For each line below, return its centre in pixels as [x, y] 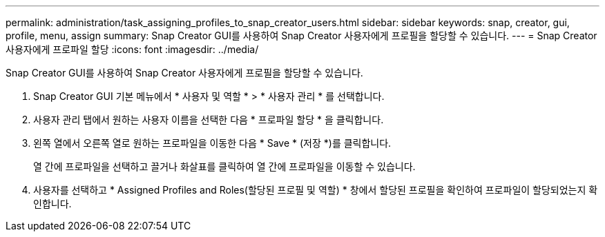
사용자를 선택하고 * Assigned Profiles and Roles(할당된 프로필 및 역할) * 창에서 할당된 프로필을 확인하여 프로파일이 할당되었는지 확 [316, 190]
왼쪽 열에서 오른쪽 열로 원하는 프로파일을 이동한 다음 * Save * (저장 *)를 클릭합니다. [212, 143]
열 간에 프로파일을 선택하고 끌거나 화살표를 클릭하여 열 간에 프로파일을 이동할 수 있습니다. [224, 166]
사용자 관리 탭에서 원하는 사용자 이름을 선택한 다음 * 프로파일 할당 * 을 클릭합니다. [209, 120]
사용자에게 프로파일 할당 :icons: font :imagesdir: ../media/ [132, 49]
